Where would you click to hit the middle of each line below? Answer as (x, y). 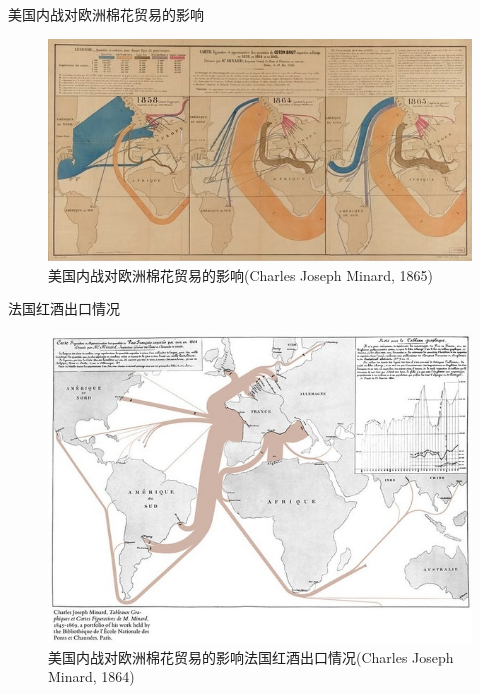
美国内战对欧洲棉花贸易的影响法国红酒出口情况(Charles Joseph (251, 656)
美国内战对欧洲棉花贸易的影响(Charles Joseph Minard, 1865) (241, 274)
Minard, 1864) (91, 676)
